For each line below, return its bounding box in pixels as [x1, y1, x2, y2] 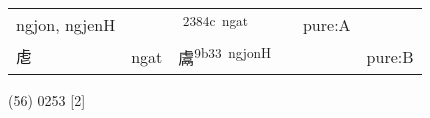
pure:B [366, 44, 414, 68]
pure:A [302, 12, 351, 36]
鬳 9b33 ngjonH [178, 43, 271, 70]
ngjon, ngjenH [16, 12, 116, 36]
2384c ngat [182, 11, 248, 30]
